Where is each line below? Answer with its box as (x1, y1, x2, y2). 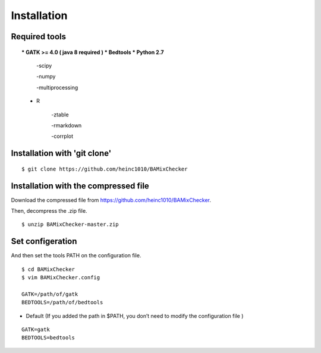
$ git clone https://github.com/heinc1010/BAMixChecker (21, 165, 188, 172)
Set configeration (11, 237, 77, 247)
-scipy (36, 62, 52, 69)
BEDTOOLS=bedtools (21, 335, 75, 341)
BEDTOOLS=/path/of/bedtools (21, 299, 103, 306)
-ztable (51, 111, 69, 118)
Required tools (11, 31, 67, 42)
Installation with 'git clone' (11, 149, 112, 159)
